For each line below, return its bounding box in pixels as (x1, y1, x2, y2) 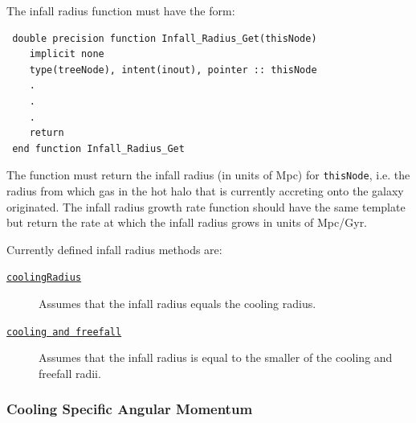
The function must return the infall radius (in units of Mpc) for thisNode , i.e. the (6, 166, 410, 183)
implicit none (29, 48, 104, 60)
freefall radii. (39, 364, 101, 381)
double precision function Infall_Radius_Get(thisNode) (12, 32, 317, 44)
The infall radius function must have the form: (6, 2, 235, 18)
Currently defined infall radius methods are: (6, 240, 222, 257)
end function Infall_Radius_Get (12, 142, 185, 154)
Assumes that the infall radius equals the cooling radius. (39, 295, 316, 312)
